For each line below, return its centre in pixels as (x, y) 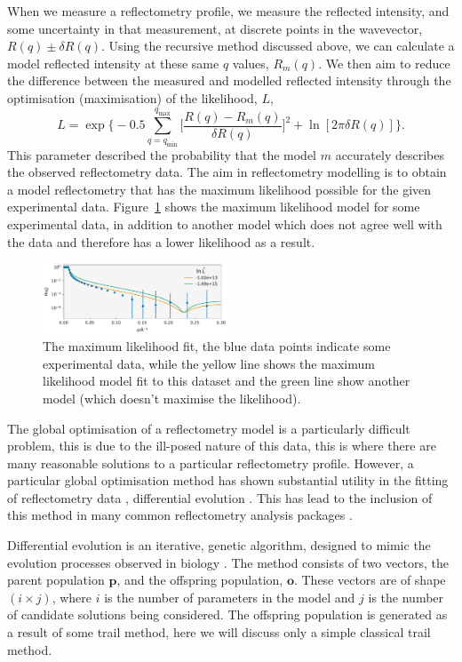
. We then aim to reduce (384, 63)
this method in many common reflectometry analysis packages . (180, 515)
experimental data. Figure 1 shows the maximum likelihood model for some (214, 207)
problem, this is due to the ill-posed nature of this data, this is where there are (222, 446)
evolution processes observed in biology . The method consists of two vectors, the (228, 562)
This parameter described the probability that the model (162, 154)
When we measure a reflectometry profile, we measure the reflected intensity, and (228, 11)
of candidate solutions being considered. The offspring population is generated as (227, 614)
